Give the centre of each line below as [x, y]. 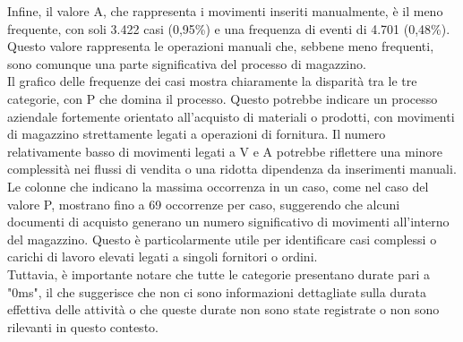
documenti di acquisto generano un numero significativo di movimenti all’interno [228, 222]
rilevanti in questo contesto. [83, 326]
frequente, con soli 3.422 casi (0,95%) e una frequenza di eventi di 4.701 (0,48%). [229, 28]
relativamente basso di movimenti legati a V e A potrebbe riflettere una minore [225, 151]
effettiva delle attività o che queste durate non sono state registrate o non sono [223, 309]
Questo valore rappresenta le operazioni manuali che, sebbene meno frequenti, [221, 46]
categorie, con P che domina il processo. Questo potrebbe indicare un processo [223, 98]
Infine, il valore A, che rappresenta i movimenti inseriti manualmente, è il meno [225, 11]
